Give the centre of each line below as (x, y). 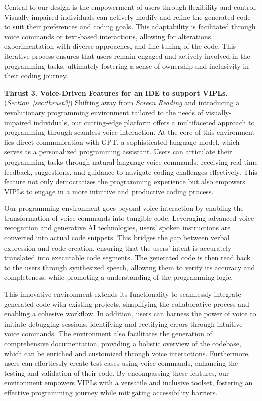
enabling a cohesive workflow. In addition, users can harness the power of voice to (130, 314)
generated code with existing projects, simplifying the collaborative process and (127, 304)
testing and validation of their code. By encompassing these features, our (117, 373)
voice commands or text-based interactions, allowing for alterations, (109, 36)
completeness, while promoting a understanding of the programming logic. (119, 277)
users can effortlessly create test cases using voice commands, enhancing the (121, 363)
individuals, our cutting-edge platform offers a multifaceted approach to (144, 122)
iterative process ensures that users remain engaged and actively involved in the (127, 56)
